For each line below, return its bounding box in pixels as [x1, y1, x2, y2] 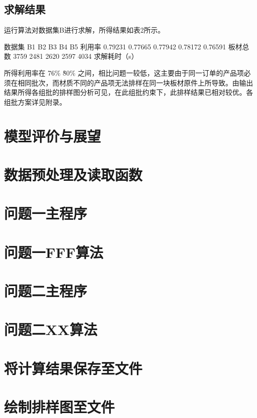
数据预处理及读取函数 [4, 164, 143, 184]
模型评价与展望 [4, 125, 101, 146]
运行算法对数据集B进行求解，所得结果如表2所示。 [4, 25, 165, 35]
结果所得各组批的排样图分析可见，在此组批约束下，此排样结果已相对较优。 [4, 87, 246, 97]
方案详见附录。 [17, 96, 66, 107]
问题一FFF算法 [4, 242, 103, 262]
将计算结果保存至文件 [4, 358, 143, 378]
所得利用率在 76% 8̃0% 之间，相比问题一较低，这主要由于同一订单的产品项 [4, 67, 244, 78]
